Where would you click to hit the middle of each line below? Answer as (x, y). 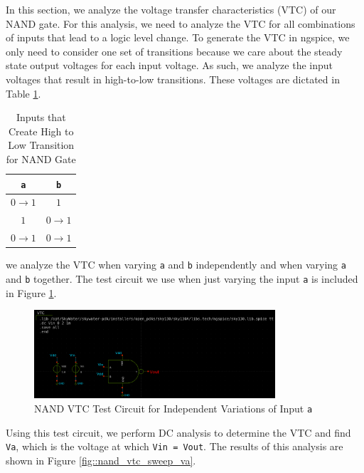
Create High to (41, 131)
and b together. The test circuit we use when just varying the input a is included (182, 278)
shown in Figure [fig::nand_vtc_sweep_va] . (101, 460)
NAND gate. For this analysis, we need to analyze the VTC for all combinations (181, 23)
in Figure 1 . (31, 292)
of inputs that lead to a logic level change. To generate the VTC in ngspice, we (178, 37)
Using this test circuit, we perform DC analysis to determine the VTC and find (178, 432)
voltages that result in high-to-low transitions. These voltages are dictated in (173, 79)
